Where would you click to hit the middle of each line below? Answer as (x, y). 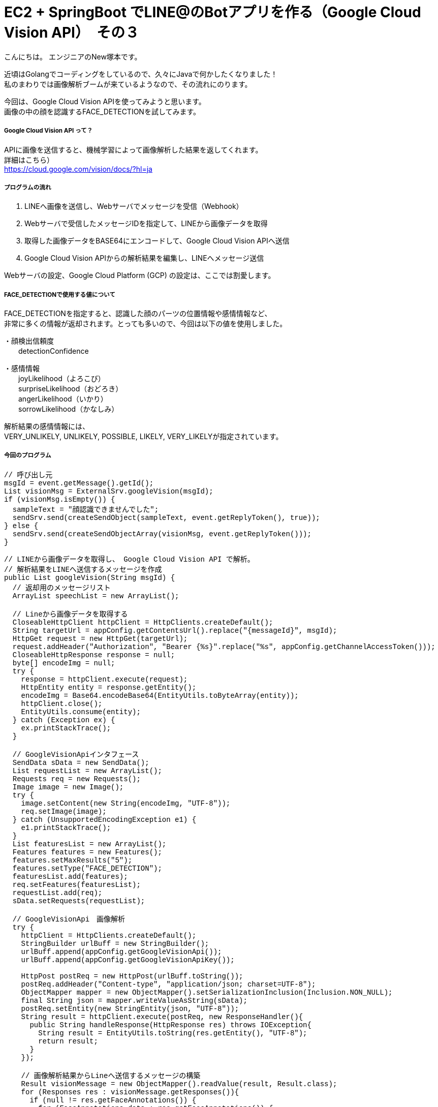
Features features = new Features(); (87, 852)
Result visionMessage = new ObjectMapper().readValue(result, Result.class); (179, 1084)
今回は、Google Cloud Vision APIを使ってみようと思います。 (105, 101)
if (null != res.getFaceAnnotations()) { (113, 1100)
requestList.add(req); (57, 893)
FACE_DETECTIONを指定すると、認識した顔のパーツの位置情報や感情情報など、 (138, 314)
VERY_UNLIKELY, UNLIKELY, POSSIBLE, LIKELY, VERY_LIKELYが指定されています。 (144, 437)
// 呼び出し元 (28, 475)
